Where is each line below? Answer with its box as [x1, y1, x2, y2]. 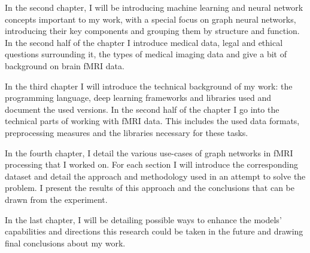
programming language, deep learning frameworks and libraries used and [5, 91, 272, 104]
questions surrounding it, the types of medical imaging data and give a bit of [5, 48, 287, 60]
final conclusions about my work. [5, 236, 126, 249]
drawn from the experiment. [5, 193, 108, 205]
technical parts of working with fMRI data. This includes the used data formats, [5, 115, 300, 127]
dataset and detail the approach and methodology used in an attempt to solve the [5, 169, 306, 182]
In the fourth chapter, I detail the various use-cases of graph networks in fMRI [5, 146, 293, 159]
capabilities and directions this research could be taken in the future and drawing [5, 225, 303, 237]
